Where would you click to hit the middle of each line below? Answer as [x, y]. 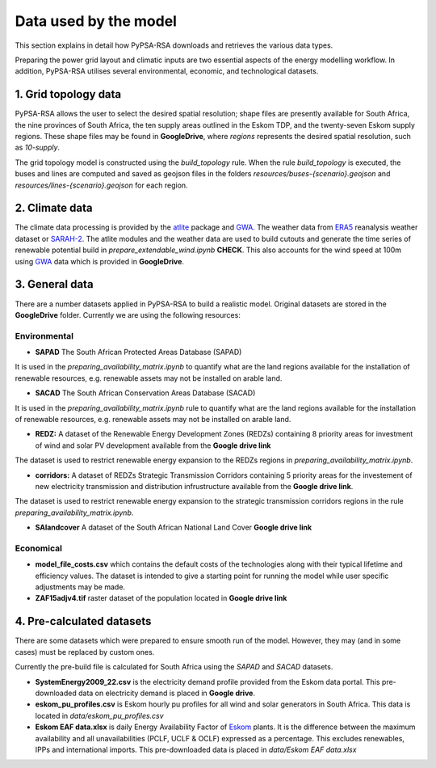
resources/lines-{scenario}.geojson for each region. [102, 185]
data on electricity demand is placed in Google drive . [167, 693]
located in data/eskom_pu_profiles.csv [100, 715]
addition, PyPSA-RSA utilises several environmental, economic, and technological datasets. [167, 71]
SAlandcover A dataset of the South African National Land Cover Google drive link [174, 527]
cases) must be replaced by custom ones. [85, 652]
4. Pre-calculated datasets [83, 621]
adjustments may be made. [80, 587]
